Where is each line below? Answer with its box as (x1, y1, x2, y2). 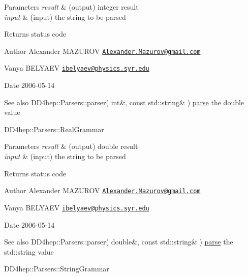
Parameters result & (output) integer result (4, 2, 139, 12)
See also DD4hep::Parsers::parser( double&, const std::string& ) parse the (4, 236, 233, 247)
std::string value (4, 246, 54, 257)
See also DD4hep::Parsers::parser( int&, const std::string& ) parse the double (4, 97, 244, 107)
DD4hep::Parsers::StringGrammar (4, 263, 109, 274)
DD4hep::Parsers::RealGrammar (4, 124, 104, 134)
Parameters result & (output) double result (4, 141, 138, 151)
